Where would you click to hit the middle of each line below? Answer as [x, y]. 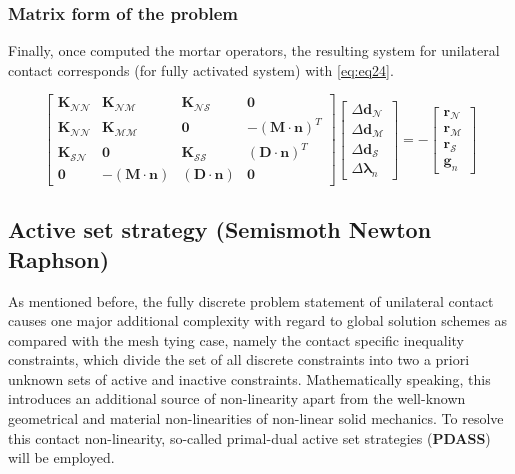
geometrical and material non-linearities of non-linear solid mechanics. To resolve [256, 418]
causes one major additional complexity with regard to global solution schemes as [258, 320]
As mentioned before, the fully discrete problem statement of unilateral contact [251, 300]
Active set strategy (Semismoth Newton [220, 229]
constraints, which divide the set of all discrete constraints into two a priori [239, 359]
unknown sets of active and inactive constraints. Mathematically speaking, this [249, 378]
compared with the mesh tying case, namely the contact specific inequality [236, 339]
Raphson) [59, 258]
